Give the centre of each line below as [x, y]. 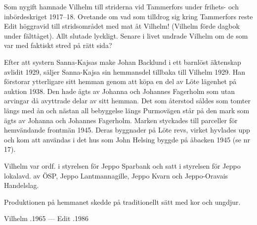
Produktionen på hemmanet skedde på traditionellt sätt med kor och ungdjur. [122, 202]
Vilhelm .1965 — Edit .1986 [46, 218]
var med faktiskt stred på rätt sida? [58, 45]
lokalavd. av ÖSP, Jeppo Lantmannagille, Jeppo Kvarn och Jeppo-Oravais [116, 175]
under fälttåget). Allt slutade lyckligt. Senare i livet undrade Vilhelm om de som [126, 35]
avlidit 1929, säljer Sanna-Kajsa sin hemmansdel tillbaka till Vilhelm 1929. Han [125, 71]
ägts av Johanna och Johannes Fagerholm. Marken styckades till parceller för [121, 120]
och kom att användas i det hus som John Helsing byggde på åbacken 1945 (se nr [127, 139]
